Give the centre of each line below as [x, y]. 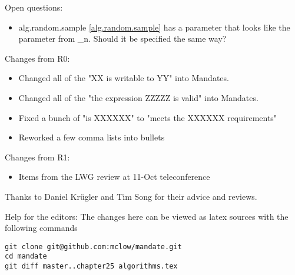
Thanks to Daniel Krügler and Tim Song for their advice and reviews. [131, 196]
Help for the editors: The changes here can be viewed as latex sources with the [147, 216]
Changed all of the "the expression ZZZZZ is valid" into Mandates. [138, 97]
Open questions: [34, 7]
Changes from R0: [37, 58]
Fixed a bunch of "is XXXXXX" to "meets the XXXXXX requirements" [148, 117]
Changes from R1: [37, 157]
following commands [41, 228]
